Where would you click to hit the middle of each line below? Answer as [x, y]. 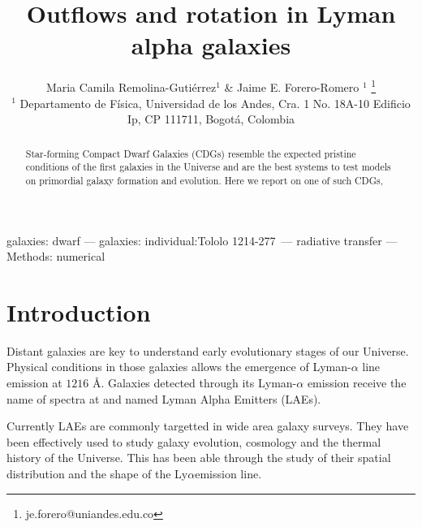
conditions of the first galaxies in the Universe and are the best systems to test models [208, 167]
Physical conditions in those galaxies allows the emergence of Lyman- [179, 367]
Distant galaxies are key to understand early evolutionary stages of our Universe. [208, 350]
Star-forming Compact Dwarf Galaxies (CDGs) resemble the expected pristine [191, 153]
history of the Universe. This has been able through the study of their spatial [199, 458]
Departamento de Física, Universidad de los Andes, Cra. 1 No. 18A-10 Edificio [215, 103]
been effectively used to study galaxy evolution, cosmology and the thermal [194, 441]
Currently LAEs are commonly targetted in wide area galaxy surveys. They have [208, 426]
